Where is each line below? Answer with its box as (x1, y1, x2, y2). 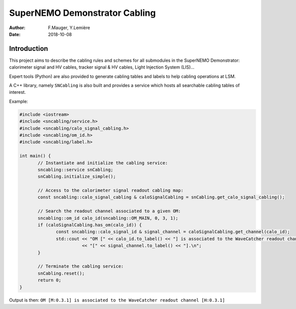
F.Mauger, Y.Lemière (48, 25, 90, 31)
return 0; (37, 277, 62, 283)
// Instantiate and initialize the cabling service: (37, 160, 168, 165)
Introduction (9, 44, 48, 53)
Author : (9, 25, 26, 31)
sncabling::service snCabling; (37, 167, 113, 172)
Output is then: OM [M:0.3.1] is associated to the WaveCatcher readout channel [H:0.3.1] (9, 297, 225, 303)
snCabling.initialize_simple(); (37, 174, 116, 180)
